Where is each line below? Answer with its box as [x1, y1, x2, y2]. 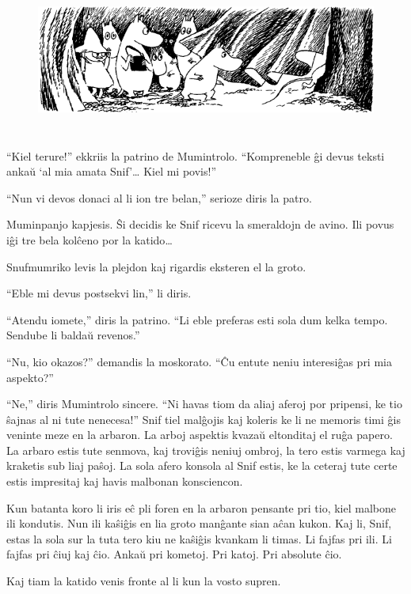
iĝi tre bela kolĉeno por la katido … [6, 231, 173, 248]
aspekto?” [6, 369, 54, 385]
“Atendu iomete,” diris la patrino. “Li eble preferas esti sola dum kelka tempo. [6, 311, 388, 327]
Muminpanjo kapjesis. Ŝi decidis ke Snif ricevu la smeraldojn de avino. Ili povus [6, 216, 394, 233]
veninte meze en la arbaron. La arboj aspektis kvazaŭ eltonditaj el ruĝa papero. [6, 426, 393, 443]
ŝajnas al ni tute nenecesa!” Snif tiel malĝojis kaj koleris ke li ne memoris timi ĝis [6, 411, 401, 427]
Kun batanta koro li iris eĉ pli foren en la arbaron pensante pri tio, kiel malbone [6, 499, 396, 516]
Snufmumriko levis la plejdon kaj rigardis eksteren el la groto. [6, 258, 306, 274]
